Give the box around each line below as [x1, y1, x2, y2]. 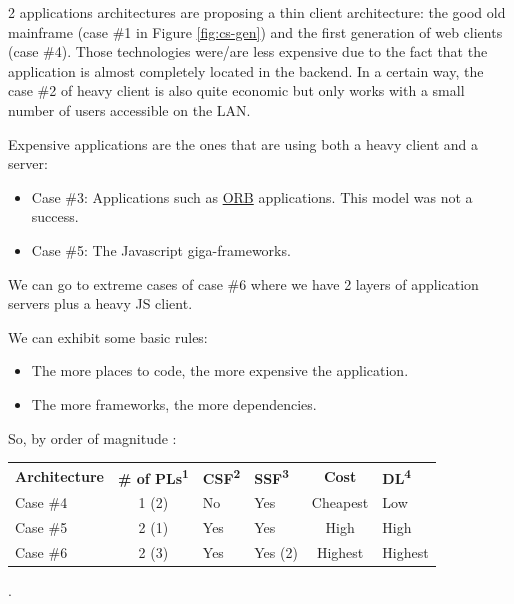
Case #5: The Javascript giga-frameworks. [31, 239, 291, 260]
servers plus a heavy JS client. [8, 293, 193, 314]
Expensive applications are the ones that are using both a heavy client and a [8, 133, 478, 154]
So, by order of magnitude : [8, 427, 177, 448]
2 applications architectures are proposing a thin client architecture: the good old [8, 2, 506, 22]
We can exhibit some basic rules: [8, 326, 208, 347]
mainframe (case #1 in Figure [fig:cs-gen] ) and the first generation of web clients [8, 21, 503, 42]
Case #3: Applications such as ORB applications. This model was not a [31, 186, 473, 207]
